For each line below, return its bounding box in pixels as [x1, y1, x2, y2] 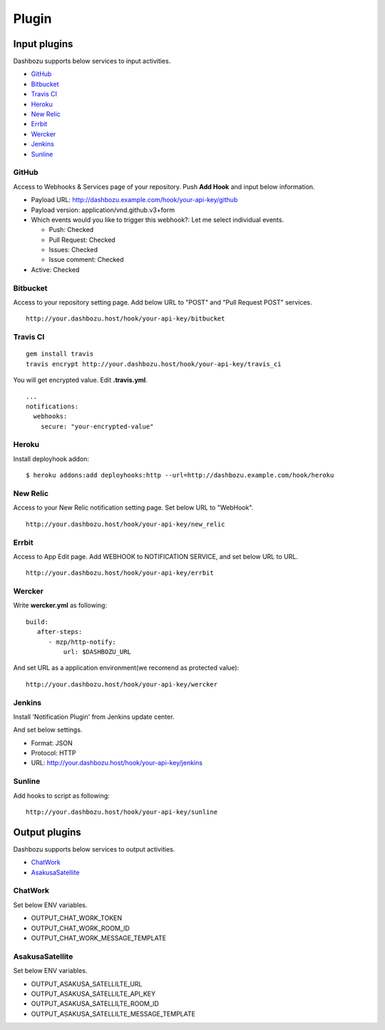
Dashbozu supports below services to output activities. [13, 844, 175, 853]
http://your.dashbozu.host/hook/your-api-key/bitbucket [26, 315, 225, 323]
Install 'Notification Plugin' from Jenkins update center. [13, 712, 175, 721]
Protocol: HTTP [31, 749, 76, 757]
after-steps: [36, 628, 83, 636]
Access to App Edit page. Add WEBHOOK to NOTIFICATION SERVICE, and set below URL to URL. [13, 552, 299, 560]
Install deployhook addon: [13, 454, 89, 463]
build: [26, 617, 49, 626]
